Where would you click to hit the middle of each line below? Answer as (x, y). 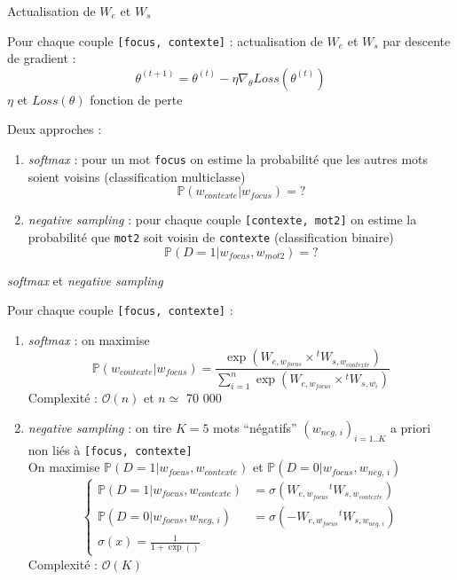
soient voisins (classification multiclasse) (137, 176)
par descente (417, 40)
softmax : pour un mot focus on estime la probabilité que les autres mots (228, 159)
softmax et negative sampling (85, 280)
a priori (410, 427)
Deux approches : (55, 129)
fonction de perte (136, 99)
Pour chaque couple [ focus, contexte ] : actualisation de (165, 40)
